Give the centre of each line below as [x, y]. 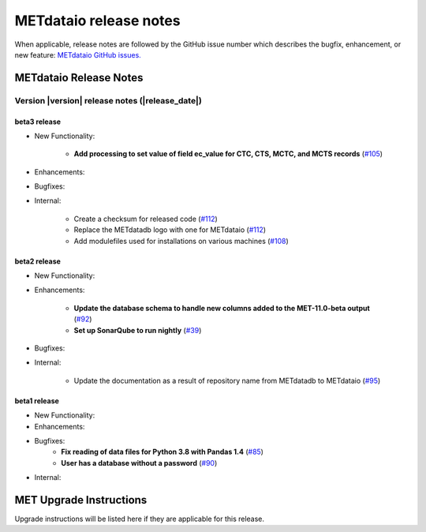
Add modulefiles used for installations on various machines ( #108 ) [181, 241]
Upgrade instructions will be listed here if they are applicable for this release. [139, 519]
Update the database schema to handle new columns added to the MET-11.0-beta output [222, 308]
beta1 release [37, 401]
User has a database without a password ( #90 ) [139, 463]
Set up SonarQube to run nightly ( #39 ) [138, 330]
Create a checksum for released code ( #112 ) [146, 219]
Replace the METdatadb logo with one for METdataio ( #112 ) [170, 230]
